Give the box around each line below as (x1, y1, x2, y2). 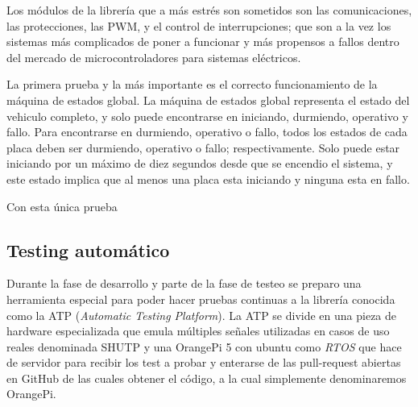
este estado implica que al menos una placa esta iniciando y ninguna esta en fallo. (6, 170, 410, 187)
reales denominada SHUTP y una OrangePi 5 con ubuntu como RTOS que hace (6, 338, 402, 355)
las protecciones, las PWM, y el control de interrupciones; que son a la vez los (6, 17, 391, 34)
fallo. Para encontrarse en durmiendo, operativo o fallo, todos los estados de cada (6, 123, 408, 140)
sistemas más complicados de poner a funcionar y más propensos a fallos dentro (6, 33, 399, 50)
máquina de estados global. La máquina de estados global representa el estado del (6, 91, 410, 108)
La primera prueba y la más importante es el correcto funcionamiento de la (6, 76, 378, 93)
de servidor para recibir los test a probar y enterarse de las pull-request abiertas (6, 354, 401, 371)
